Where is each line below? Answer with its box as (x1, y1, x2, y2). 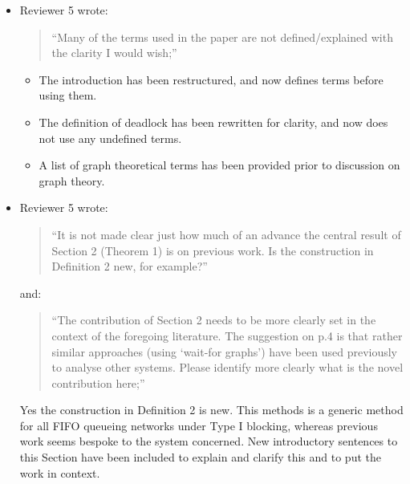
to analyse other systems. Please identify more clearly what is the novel (51, 359, 404, 376)
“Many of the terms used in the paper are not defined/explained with (51, 28, 393, 45)
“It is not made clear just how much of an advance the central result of (51, 226, 401, 242)
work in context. (19, 464, 100, 481)
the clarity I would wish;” (51, 44, 177, 61)
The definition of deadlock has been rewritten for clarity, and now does (39, 113, 388, 130)
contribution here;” (51, 374, 145, 391)
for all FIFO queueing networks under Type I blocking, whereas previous (19, 417, 378, 433)
